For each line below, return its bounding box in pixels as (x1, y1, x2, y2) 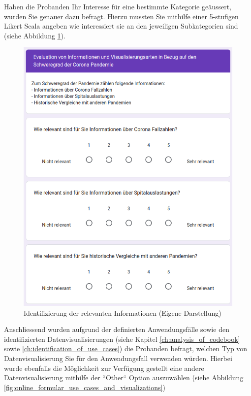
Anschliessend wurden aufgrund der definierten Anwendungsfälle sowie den (4, 324, 229, 334)
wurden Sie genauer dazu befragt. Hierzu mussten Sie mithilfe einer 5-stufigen (4, 11, 239, 21)
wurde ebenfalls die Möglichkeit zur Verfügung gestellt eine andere (4, 363, 204, 373)
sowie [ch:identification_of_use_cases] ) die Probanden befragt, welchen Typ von (4, 343, 248, 354)
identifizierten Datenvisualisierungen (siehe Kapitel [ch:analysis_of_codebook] (4, 333, 240, 344)
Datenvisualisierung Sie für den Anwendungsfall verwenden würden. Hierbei (4, 353, 232, 363)
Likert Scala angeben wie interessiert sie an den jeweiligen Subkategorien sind (4, 21, 238, 31)
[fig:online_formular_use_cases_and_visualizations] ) (4, 382, 165, 392)
